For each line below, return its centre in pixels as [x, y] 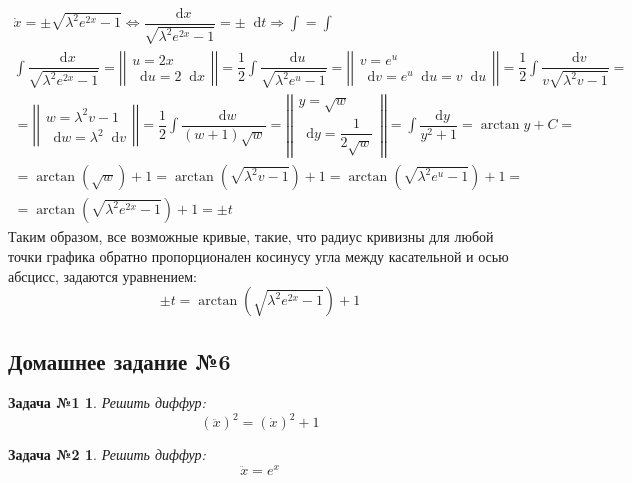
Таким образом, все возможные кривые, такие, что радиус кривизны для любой [251, 236]
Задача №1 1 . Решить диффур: [107, 402]
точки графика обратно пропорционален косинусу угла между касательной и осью [258, 255]
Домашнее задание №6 [119, 360]
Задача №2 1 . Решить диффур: [107, 454]
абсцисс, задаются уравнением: [102, 275]
